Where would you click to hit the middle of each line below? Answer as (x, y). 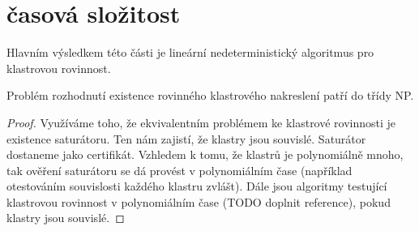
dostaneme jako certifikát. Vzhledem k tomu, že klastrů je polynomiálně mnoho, (205, 154)
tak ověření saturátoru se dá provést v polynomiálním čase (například (180, 170)
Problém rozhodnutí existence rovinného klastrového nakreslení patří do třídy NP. (210, 95)
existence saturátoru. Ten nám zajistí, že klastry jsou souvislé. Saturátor (186, 138)
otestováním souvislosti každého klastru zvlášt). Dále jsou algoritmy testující (197, 186)
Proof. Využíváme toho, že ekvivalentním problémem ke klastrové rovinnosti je (201, 122)
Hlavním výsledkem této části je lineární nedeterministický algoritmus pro (190, 52)
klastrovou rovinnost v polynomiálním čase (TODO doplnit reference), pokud (199, 201)
